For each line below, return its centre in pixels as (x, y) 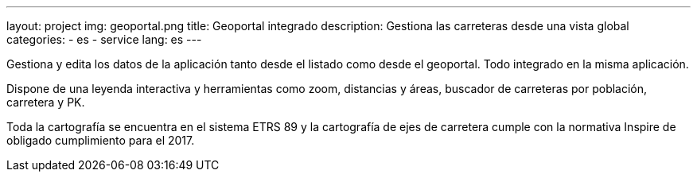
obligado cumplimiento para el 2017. (101, 140)
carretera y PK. (46, 102)
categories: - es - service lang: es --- (104, 39)
